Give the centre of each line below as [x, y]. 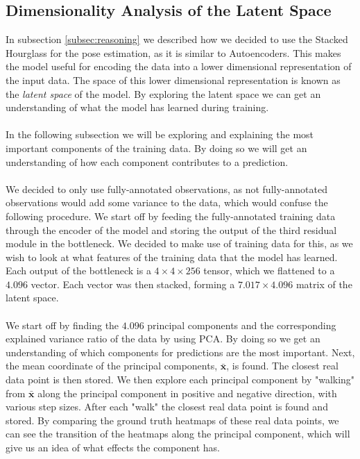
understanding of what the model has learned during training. [137, 107]
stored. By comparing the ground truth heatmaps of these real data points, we [172, 420]
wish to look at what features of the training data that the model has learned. [172, 257]
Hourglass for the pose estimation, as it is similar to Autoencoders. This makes [173, 52]
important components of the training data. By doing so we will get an [156, 148]
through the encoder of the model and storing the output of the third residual [171, 229]
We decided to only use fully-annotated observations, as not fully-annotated [166, 189]
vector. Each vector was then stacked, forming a [133, 284]
